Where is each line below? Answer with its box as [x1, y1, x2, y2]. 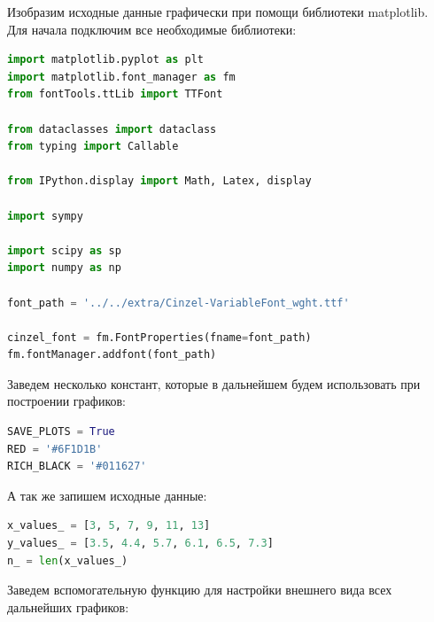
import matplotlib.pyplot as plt [7, 53, 204, 66]
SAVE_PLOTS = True [7, 425, 115, 439]
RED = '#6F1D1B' [7, 442, 103, 455]
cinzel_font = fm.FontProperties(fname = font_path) [7, 330, 312, 344]
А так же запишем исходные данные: [7, 486, 207, 504]
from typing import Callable [7, 140, 179, 153]
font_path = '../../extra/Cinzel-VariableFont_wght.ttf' [7, 296, 350, 309]
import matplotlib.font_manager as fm [7, 70, 236, 83]
